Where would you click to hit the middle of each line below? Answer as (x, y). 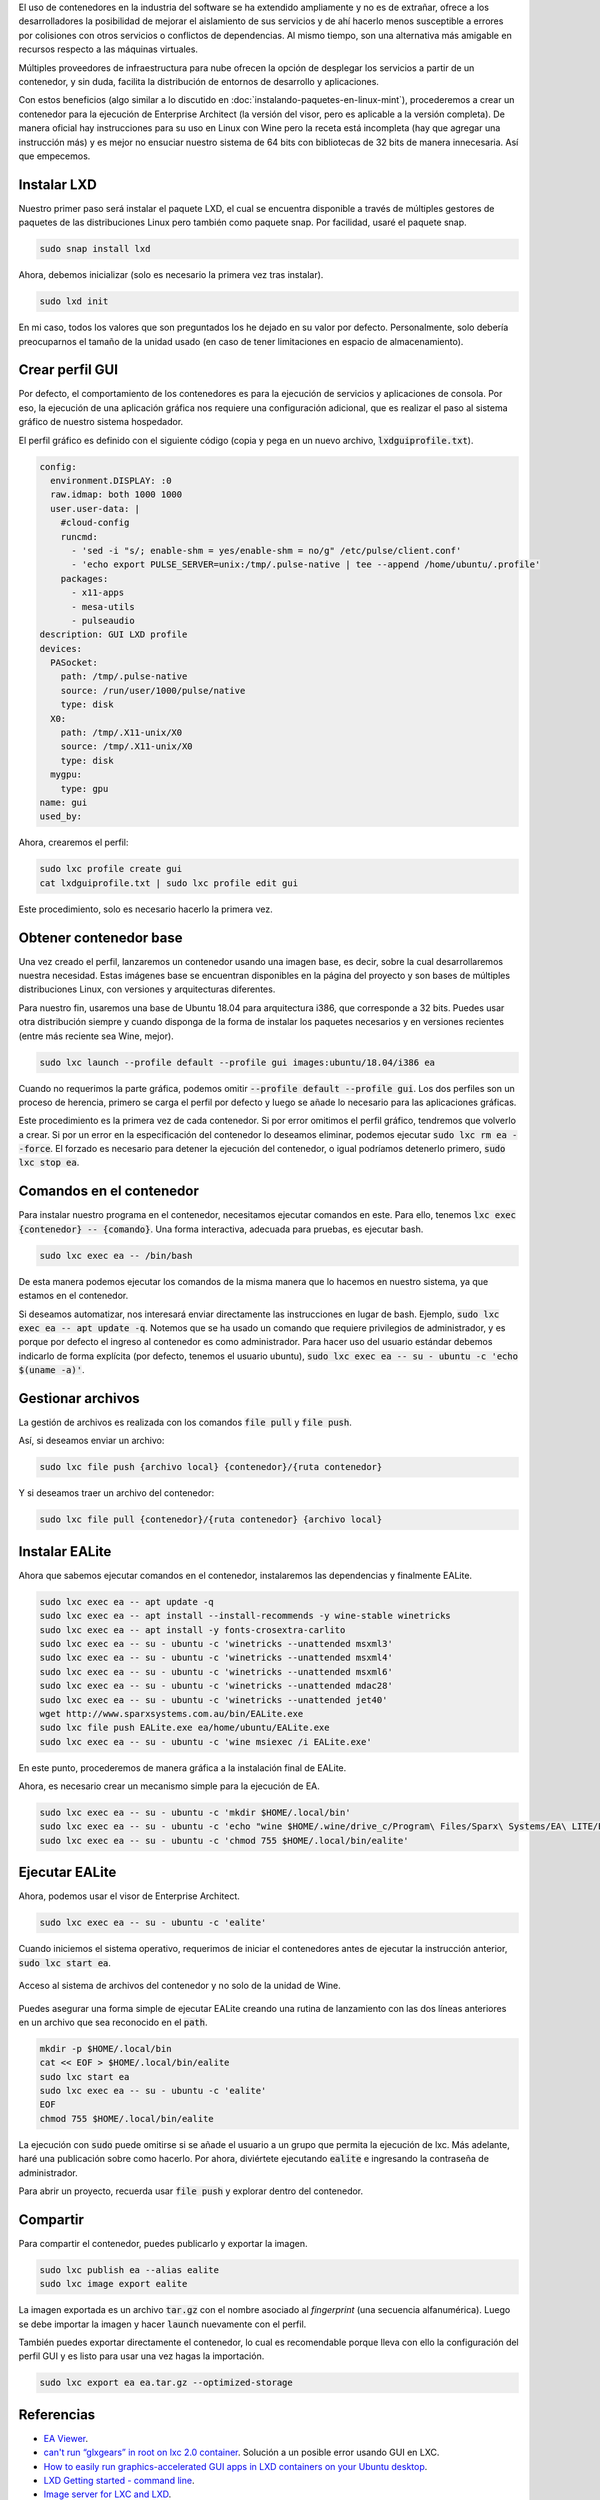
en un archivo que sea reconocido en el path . (113, 2022)
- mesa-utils (103, 606)
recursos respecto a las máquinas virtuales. (108, 49)
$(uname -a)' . (51, 1370)
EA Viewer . (66, 2438)
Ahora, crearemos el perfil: (73, 842)
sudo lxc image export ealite (113, 2284)
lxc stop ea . (49, 1162)
